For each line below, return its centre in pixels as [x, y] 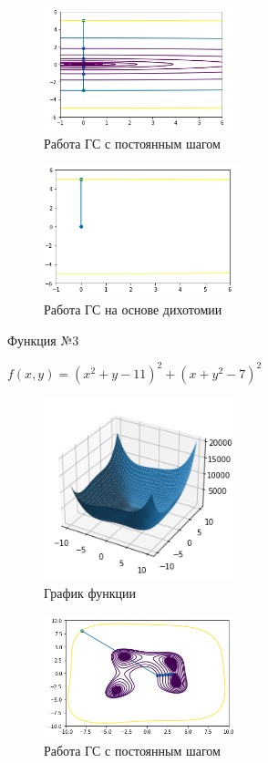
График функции [90, 592]
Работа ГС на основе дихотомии [133, 309]
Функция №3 [43, 340]
